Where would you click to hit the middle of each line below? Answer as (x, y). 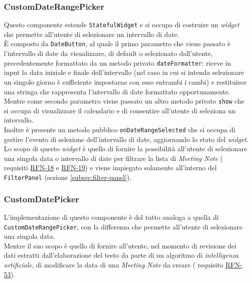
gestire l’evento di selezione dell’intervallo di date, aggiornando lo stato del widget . (126, 139)
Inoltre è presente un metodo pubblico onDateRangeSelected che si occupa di (120, 129)
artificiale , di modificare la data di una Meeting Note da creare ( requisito (114, 264)
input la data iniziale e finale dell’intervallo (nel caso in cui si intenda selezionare (124, 72)
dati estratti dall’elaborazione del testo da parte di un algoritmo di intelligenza (121, 255)
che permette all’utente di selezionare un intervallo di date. (92, 34)
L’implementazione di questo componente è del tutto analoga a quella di (111, 217)
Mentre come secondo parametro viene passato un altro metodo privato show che (124, 101)
